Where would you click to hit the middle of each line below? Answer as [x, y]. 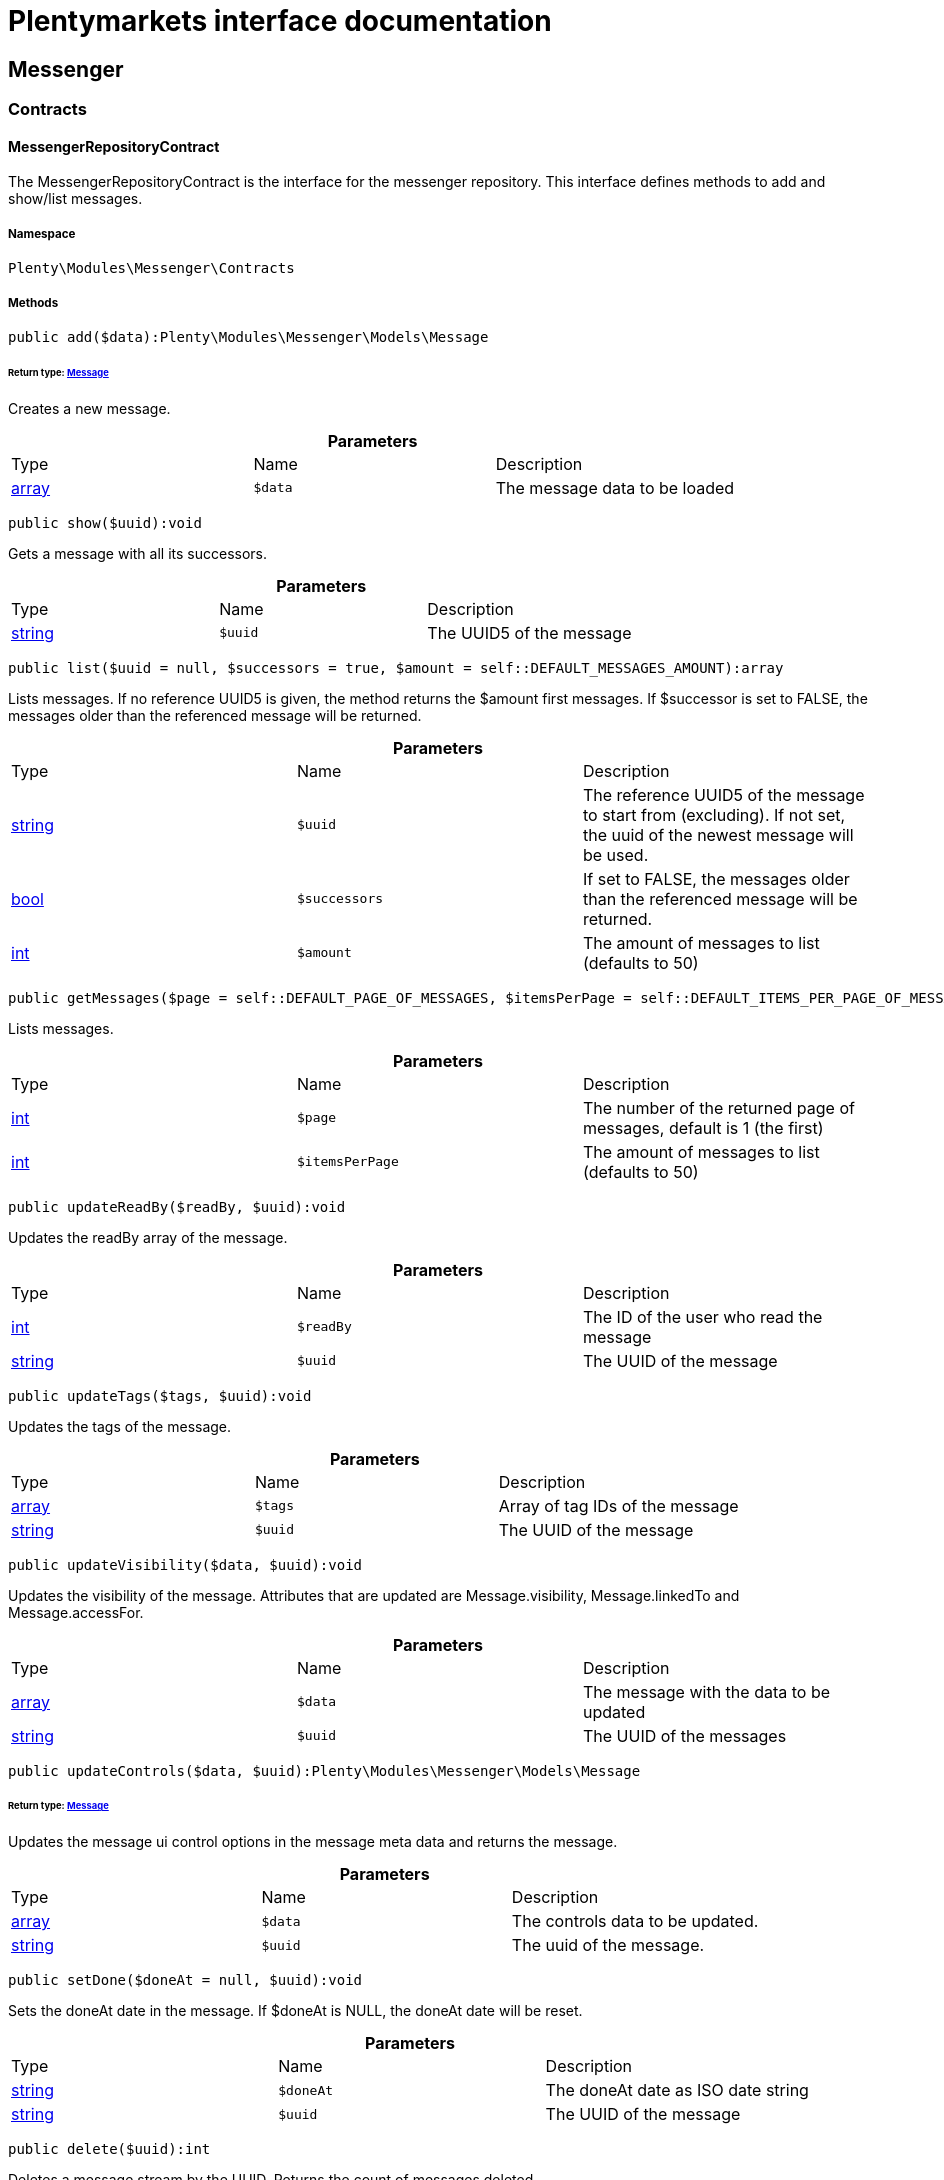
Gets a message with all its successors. [138, 553]
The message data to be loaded [615, 487]
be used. [615, 854]
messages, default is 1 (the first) [703, 1127]
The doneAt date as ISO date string [677, 2090]
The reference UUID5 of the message [723, 794]
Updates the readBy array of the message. [148, 1237]
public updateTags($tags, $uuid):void [160, 1395]
